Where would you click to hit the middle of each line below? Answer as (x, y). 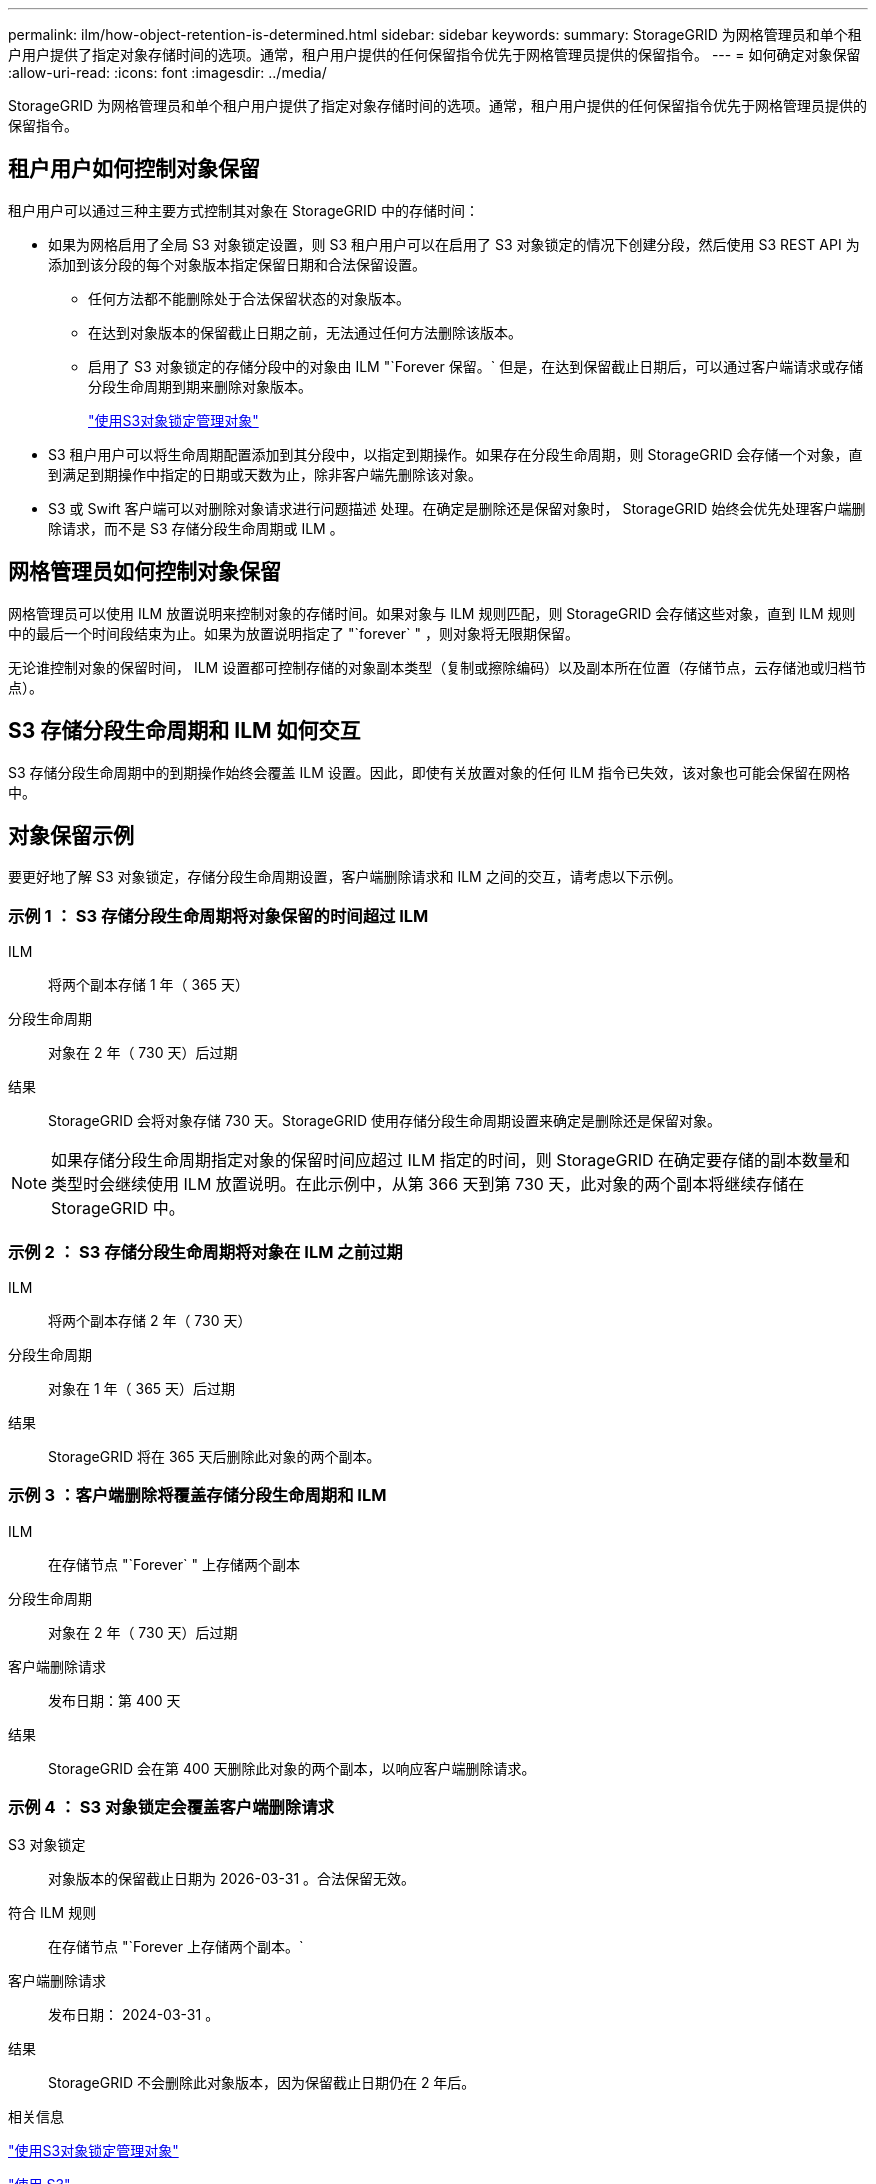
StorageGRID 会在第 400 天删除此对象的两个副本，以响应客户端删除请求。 (292, 1768)
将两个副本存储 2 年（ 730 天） (150, 1320)
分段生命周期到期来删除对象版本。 (200, 386)
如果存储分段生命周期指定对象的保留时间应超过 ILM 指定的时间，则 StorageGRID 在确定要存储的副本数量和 (451, 1160)
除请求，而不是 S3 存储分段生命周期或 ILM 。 (196, 528)
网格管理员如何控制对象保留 (144, 572)
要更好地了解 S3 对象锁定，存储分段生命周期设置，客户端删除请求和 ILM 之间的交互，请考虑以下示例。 (345, 877)
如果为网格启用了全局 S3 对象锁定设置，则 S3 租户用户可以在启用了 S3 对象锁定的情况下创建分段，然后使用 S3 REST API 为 (454, 244)
